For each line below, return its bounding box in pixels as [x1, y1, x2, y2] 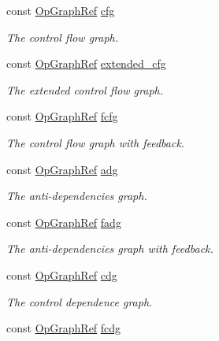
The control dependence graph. [6, 293, 153, 309]
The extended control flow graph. [6, 81, 163, 98]
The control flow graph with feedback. [6, 134, 185, 150]
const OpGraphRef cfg [6, 2, 115, 18]
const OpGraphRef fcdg [6, 320, 121, 336]
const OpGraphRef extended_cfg [6, 55, 166, 72]
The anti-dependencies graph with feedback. [6, 240, 213, 257]
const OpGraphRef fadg [6, 213, 121, 230]
